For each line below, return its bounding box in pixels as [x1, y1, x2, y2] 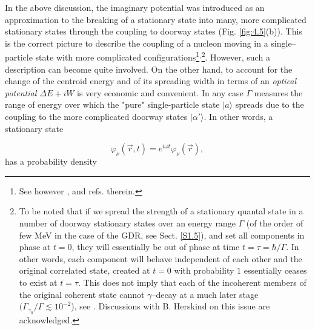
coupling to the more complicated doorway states [5, 110, 188, 122]
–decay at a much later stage [151, 288, 259, 300]
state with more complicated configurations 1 [35, 49, 200, 64]
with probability [174, 264, 234, 277]
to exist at [19, 276, 58, 288]
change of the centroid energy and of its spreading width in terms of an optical [5, 74, 297, 87]
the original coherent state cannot [19, 288, 145, 300]
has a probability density [5, 155, 97, 168]
